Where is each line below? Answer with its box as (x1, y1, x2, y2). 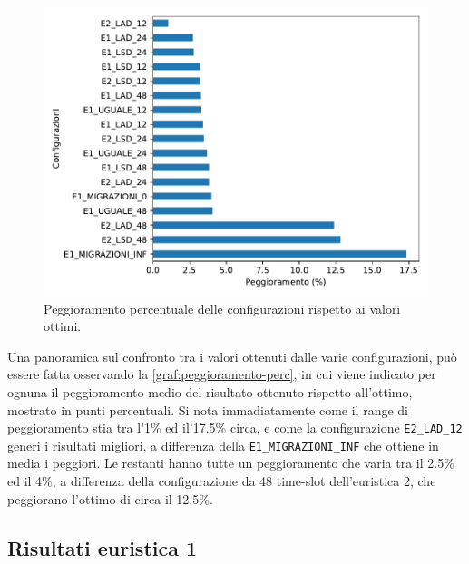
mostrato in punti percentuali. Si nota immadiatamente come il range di (7, 400, 408, 419)
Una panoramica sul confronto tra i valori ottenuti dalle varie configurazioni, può (7, 346, 457, 365)
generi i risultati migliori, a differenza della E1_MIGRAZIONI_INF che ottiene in (7, 435, 439, 454)
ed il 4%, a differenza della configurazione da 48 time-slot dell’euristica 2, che (7, 472, 436, 491)
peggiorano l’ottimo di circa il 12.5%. (7, 489, 213, 508)
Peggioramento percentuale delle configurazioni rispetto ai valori (44, 298, 401, 317)
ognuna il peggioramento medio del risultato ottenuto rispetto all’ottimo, (7, 382, 413, 401)
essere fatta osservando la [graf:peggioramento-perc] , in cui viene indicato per (7, 365, 436, 384)
